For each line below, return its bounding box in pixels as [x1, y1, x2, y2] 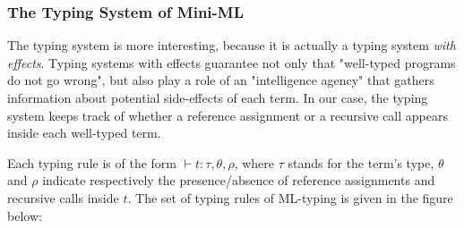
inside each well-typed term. [7, 123, 161, 142]
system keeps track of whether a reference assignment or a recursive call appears [7, 106, 448, 124]
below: [7, 206, 42, 224]
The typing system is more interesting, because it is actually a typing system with [7, 36, 456, 55]
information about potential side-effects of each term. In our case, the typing [7, 89, 428, 106]
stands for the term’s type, [288, 153, 434, 172]
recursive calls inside [7, 188, 119, 207]
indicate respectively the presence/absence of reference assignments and [42, 171, 435, 190]
